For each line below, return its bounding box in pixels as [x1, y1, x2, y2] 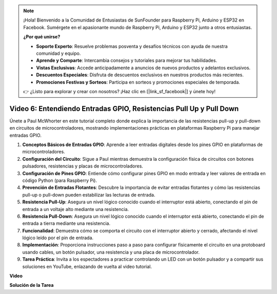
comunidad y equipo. [36, 50, 81, 56]
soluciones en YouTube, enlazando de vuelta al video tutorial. [22, 263, 152, 269]
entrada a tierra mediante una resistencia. [22, 220, 110, 226]
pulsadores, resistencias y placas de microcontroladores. [22, 163, 144, 169]
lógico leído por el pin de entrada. [22, 235, 94, 241]
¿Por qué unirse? [23, 34, 61, 40]
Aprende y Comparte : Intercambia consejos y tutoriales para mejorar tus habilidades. [36, 57, 217, 64]
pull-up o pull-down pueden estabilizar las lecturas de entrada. [22, 192, 155, 198]
